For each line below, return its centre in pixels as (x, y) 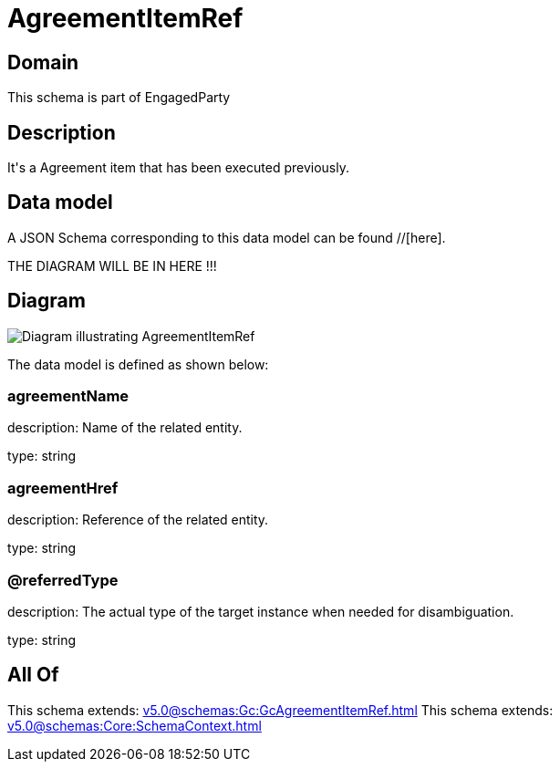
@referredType (63, 580)
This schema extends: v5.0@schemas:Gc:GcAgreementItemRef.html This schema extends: (280, 710)
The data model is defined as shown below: (138, 364)
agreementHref (63, 488)
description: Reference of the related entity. (138, 520)
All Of (33, 675)
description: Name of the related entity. (125, 428)
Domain (43, 62)
